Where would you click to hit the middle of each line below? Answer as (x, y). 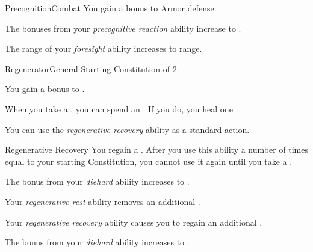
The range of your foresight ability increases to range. (104, 48)
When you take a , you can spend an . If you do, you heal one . (122, 109)
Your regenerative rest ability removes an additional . (103, 201)
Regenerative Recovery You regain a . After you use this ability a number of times (157, 149)
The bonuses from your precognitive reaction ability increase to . (123, 28)
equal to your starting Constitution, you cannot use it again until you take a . (149, 161)
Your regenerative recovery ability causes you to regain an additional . (134, 222)
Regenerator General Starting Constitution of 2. (92, 68)
